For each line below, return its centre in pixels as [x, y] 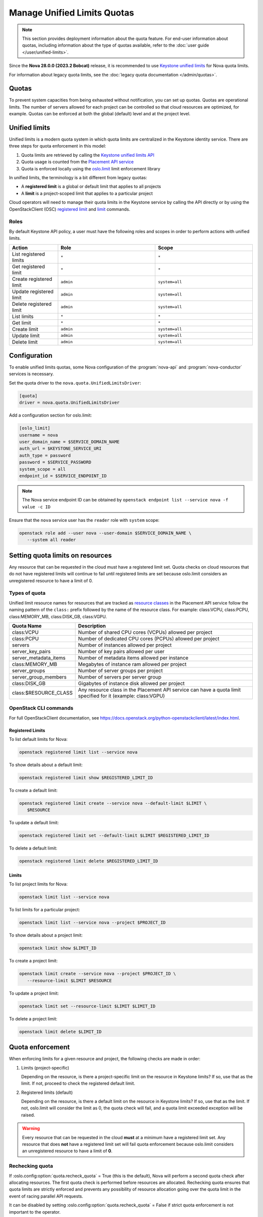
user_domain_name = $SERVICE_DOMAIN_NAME [69, 442]
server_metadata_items [39, 658]
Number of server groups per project [121, 671]
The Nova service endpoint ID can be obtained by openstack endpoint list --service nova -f [125, 500]
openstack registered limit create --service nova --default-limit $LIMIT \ [113, 803]
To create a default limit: [33, 791]
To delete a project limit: [33, 1019]
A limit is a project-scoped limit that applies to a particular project [87, 193]
